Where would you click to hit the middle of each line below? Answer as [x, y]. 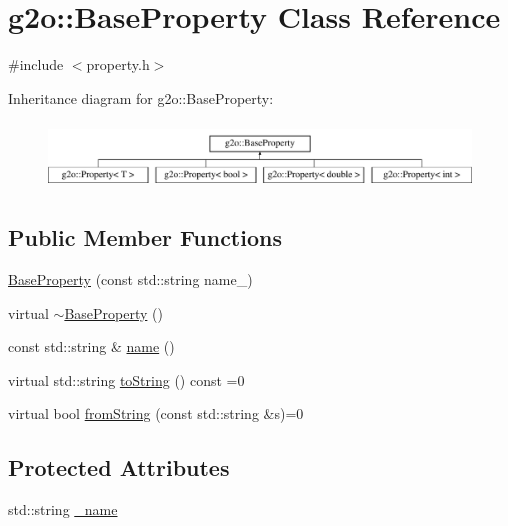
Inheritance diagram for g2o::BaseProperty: [141, 97]
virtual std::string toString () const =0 [126, 379]
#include [36, 64]
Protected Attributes [119, 467]
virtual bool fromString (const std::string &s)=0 [156, 413]
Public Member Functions [145, 237]
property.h [118, 64]
